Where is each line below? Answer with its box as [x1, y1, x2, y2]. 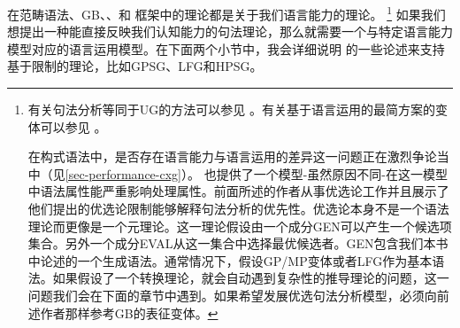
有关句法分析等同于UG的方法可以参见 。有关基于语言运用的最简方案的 [27, 100, 435, 119]
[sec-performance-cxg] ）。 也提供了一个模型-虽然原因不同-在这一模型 [65, 164, 448, 183]
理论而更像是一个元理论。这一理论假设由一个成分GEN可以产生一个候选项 [27, 216, 452, 235]
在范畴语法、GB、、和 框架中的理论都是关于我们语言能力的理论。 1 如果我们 [7, 3, 446, 23]
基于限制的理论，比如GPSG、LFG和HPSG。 [7, 57, 263, 75]
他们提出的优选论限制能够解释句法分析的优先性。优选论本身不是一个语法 [27, 199, 449, 217]
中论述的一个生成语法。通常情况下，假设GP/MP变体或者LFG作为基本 [27, 251, 433, 269]
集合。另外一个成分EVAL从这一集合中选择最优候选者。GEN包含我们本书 [27, 234, 448, 253]
